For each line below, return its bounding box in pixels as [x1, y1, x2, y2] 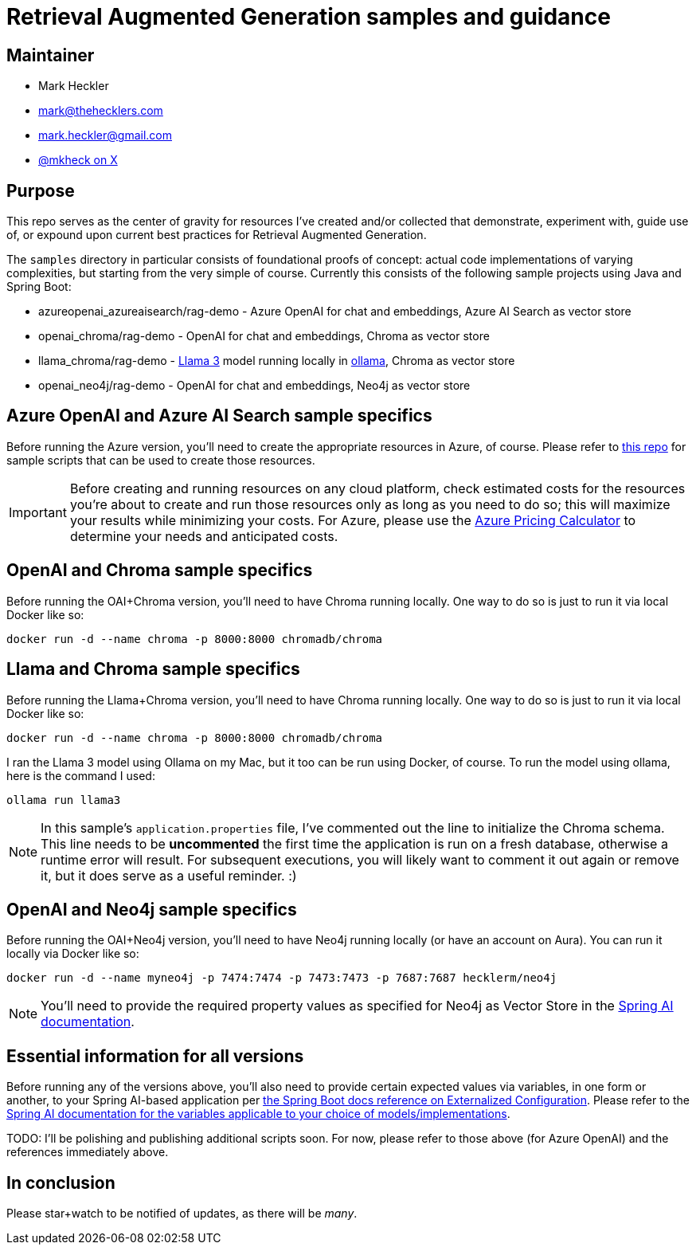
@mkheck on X [38, 153, 118, 167]
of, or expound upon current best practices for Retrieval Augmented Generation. [6, 228, 427, 242]
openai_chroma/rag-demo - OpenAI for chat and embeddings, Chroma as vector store [38, 329, 490, 343]
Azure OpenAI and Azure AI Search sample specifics [6, 406, 432, 426]
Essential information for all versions [6, 1045, 304, 1066]
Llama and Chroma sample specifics [6, 659, 300, 680]
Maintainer [6, 45, 95, 65]
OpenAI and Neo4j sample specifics [6, 899, 297, 920]
